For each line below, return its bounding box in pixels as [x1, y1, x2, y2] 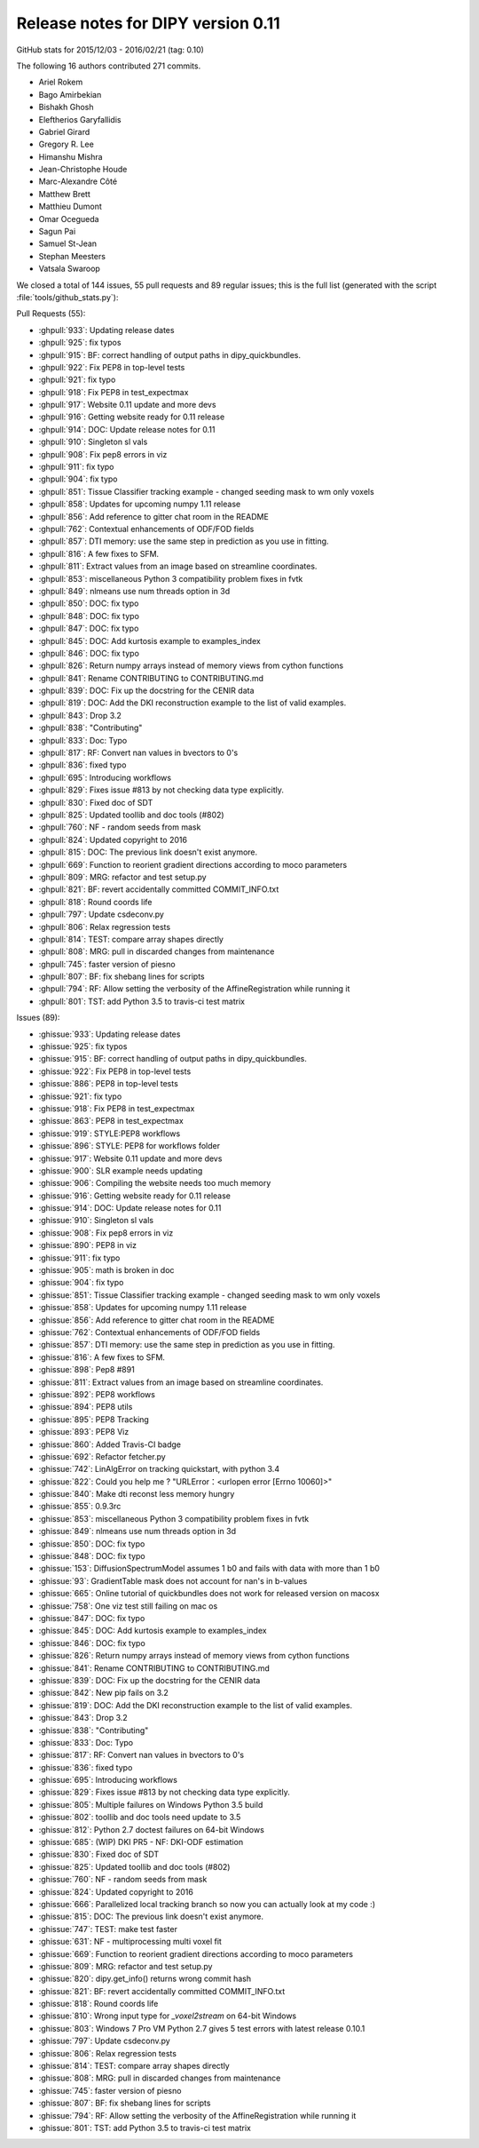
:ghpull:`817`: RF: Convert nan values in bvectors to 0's [38, 747, 239, 759]
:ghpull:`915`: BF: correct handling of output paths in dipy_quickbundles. [38, 349, 302, 360]
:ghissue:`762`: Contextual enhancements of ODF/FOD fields [38, 1327, 261, 1337]
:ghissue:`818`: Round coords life [38, 1999, 159, 2009]
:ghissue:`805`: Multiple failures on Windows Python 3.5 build [38, 1799, 263, 1810]
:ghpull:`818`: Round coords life [38, 896, 153, 907]
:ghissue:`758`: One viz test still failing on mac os [38, 1600, 218, 1611]
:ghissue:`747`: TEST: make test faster [38, 1923, 177, 1934]
